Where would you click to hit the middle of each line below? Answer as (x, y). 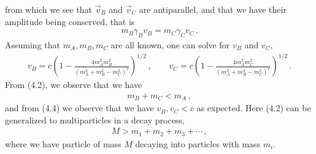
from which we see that (49, 9)
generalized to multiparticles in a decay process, (95, 119)
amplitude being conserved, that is (70, 21)
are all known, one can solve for (170, 45)
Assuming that (33, 45)
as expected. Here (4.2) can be (254, 108)
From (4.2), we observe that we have (74, 85)
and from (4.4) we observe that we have (79, 108)
